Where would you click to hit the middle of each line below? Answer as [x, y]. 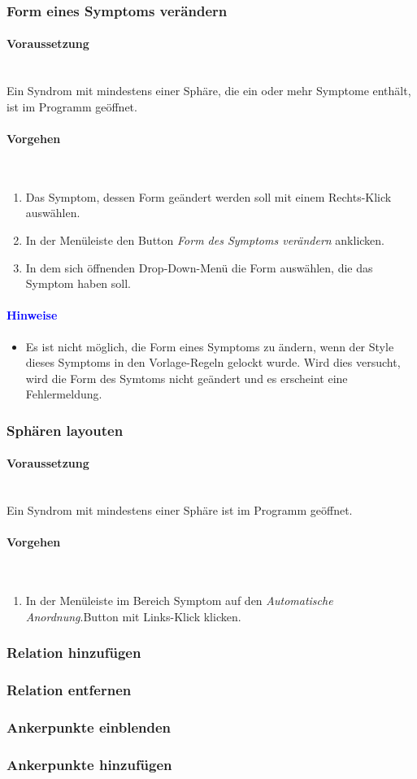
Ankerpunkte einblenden [89, 727]
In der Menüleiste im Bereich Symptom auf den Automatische [179, 601]
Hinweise [32, 315]
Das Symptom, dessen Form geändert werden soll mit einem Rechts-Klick [208, 196]
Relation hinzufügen [74, 653]
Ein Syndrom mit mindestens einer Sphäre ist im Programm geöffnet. [180, 510]
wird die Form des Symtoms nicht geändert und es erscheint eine [187, 378]
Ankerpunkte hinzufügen [89, 764]
